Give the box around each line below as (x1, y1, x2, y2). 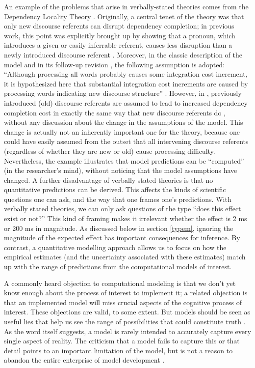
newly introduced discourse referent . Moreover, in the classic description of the (4, 49, 242, 59)
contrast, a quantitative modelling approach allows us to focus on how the (4, 242, 227, 252)
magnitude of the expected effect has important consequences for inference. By (4, 232, 240, 243)
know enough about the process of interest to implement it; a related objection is (4, 287, 248, 298)
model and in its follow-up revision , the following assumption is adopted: (4, 59, 225, 69)
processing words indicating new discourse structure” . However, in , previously (4, 88, 242, 98)
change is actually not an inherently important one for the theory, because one (4, 126, 240, 137)
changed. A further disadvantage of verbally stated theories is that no (4, 174, 213, 185)
